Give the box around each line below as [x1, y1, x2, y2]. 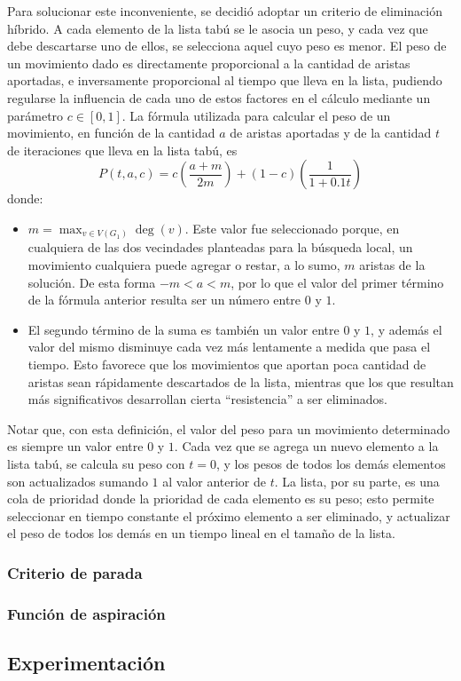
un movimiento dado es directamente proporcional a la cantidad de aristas [7, 53, 410, 72]
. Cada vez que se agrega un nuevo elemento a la [174, 437, 439, 455]
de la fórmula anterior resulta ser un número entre [27, 290, 301, 309]
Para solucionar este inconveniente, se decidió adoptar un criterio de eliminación [7, 2, 443, 20]
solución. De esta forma [27, 273, 156, 291]
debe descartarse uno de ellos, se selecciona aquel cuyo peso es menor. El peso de [7, 36, 447, 55]
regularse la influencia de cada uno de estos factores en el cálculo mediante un [7, 88, 431, 107]
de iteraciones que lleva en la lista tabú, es [7, 140, 238, 159]
